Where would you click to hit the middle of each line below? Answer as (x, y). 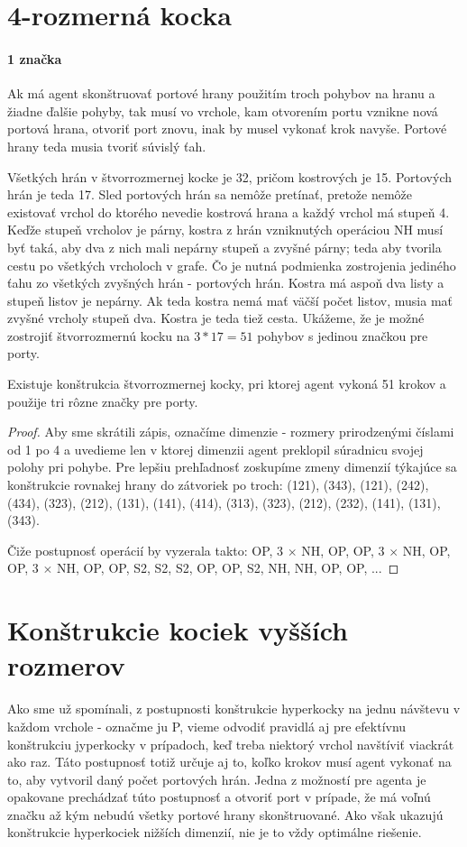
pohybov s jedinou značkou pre (343, 335)
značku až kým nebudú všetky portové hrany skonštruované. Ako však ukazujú (225, 814)
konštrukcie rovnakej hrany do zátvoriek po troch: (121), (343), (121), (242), (218, 485)
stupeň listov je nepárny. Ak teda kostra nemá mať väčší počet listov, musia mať (230, 300)
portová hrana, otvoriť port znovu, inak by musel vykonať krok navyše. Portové (227, 129)
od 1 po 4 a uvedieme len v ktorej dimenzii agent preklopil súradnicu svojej (215, 449)
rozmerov (66, 665)
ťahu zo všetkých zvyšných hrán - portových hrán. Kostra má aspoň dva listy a (226, 283)
